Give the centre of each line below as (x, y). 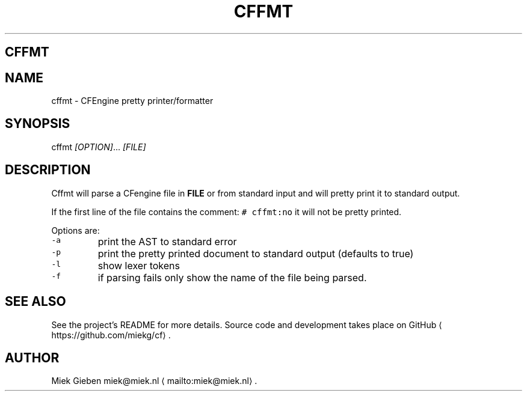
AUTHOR (32, 358)
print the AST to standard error (167, 241)
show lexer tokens (139, 265)
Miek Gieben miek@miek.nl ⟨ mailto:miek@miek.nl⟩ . (154, 381)
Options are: (76, 230)
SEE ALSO (35, 302)
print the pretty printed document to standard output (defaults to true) (256, 253)
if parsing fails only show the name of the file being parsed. (232, 277)
